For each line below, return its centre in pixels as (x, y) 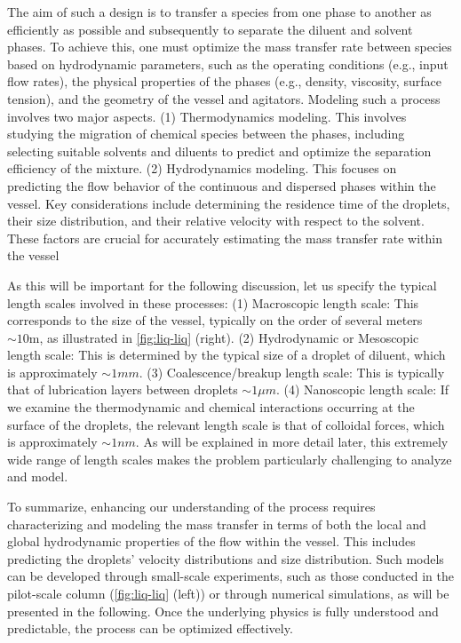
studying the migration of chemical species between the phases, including (206, 134)
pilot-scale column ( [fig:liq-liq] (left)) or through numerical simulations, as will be (228, 593)
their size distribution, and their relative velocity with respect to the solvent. (216, 221)
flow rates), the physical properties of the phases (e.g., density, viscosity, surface (224, 81)
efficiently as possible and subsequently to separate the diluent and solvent (210, 29)
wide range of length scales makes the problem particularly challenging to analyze (230, 459)
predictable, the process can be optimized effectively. (150, 628)
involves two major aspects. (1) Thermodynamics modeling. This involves (207, 116)
